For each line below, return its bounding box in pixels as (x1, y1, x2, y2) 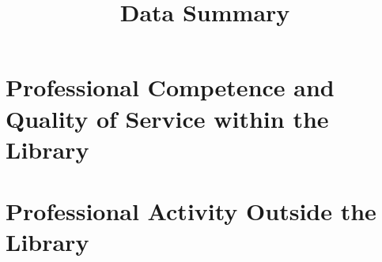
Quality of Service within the (6, 102, 329, 134)
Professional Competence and (6, 71, 335, 103)
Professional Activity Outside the (6, 195, 376, 227)
